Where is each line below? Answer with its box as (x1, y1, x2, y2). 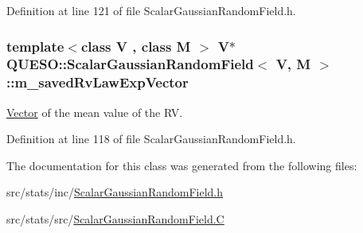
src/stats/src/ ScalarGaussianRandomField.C (6, 211, 224, 227)
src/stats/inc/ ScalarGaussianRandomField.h (6, 184, 224, 200)
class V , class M (80, 36, 191, 56)
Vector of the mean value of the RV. (6, 103, 183, 120)
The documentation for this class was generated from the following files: (6, 157, 357, 173)
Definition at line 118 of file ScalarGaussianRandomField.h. (6, 130, 296, 147)
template (6, 36, 64, 56)
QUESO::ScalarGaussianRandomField (6, 54, 254, 74)
